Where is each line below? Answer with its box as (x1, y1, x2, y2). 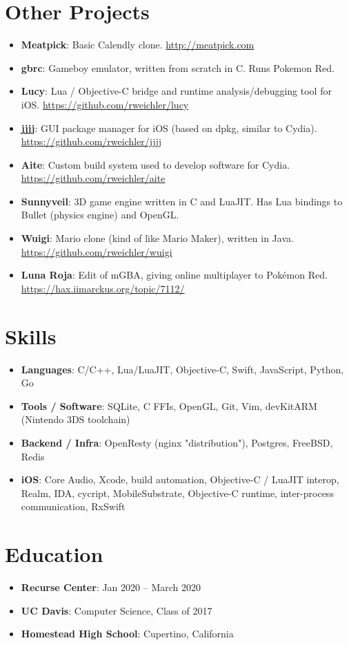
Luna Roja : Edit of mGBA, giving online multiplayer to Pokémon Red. (21, 268, 328, 282)
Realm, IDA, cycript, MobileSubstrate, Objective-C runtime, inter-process (21, 485, 334, 500)
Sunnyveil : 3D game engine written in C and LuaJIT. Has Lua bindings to (21, 194, 343, 208)
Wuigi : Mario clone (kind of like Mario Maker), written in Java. (21, 231, 294, 245)
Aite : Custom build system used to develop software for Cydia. (21, 157, 290, 171)
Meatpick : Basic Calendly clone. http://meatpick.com (21, 37, 255, 52)
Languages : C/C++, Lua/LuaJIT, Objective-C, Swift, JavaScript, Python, (21, 362, 344, 376)
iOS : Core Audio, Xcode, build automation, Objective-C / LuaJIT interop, (21, 472, 339, 487)
